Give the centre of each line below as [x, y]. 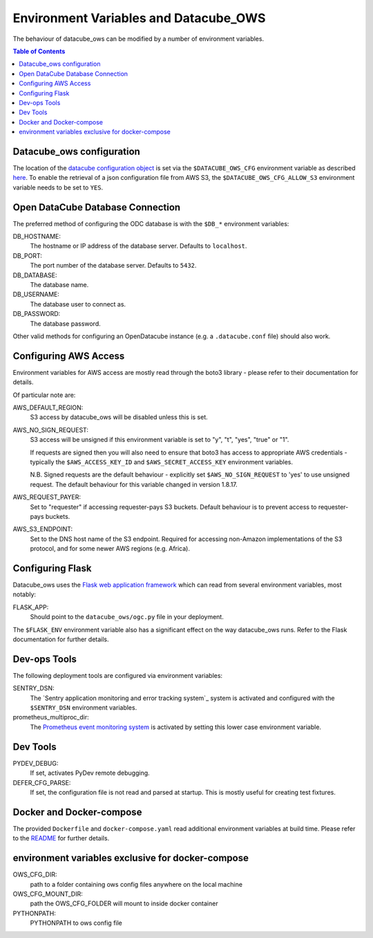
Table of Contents [39, 51]
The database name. [59, 285]
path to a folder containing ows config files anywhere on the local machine [136, 884]
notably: [25, 594]
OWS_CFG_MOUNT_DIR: [48, 894]
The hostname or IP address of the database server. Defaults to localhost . [138, 246]
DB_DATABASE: [35, 275]
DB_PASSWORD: [37, 314]
